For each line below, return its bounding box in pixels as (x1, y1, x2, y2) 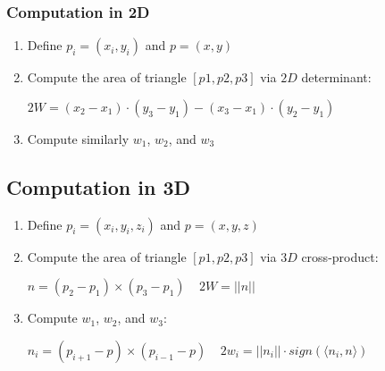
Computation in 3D (6, 173, 190, 200)
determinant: (301, 68, 372, 87)
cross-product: (301, 247, 379, 266)
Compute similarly (27, 129, 130, 148)
